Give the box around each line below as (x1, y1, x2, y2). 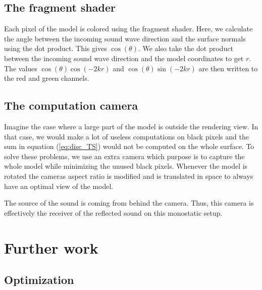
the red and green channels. (4, 73, 89, 83)
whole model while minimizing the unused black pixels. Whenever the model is (4, 161, 248, 171)
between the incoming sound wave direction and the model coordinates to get (4, 53, 244, 63)
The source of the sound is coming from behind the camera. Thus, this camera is (4, 198, 254, 208)
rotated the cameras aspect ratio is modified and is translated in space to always (4, 170, 253, 181)
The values (4, 63, 37, 73)
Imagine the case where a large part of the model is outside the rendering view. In (4, 121, 258, 131)
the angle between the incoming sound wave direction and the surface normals (4, 33, 246, 43)
